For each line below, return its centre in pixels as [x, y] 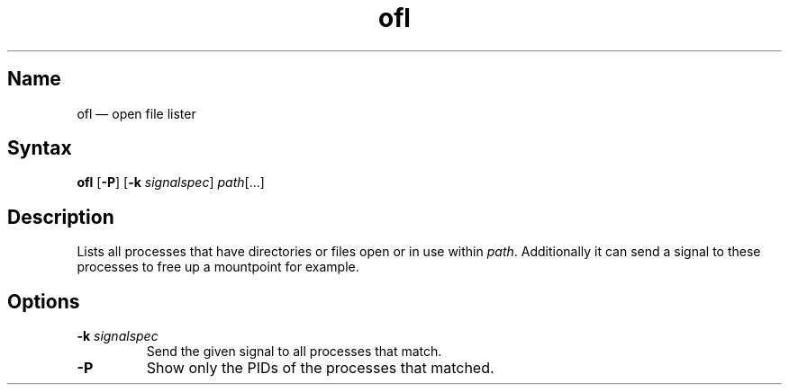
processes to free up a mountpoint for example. [218, 267]
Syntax [40, 148]
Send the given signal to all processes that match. [294, 352]
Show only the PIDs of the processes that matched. [320, 368]
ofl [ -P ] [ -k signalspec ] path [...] [171, 183]
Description [61, 217]
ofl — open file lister [136, 113]
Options [44, 301]
